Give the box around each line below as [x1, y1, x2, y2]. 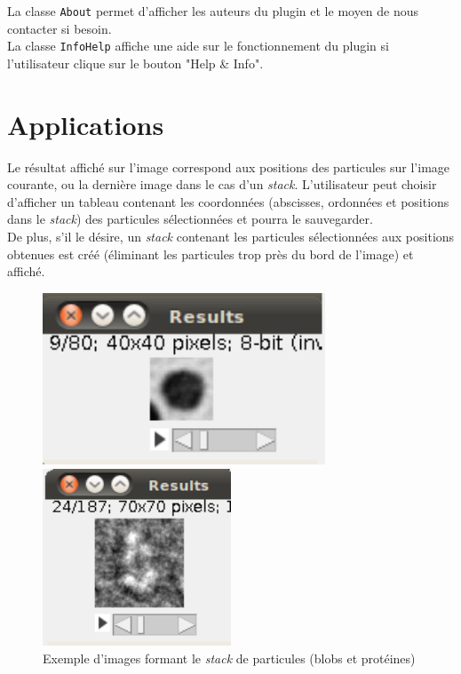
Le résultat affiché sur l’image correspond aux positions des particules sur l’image [7, 157, 450, 176]
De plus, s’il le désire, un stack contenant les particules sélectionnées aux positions [7, 227, 455, 245]
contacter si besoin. [7, 19, 112, 37]
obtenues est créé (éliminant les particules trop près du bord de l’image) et [7, 244, 414, 263]
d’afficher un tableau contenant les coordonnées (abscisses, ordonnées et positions [7, 192, 449, 210]
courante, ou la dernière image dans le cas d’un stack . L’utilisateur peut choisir [7, 175, 437, 194]
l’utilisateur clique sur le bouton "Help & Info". [7, 53, 264, 72]
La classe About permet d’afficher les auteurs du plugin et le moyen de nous [7, 2, 419, 20]
